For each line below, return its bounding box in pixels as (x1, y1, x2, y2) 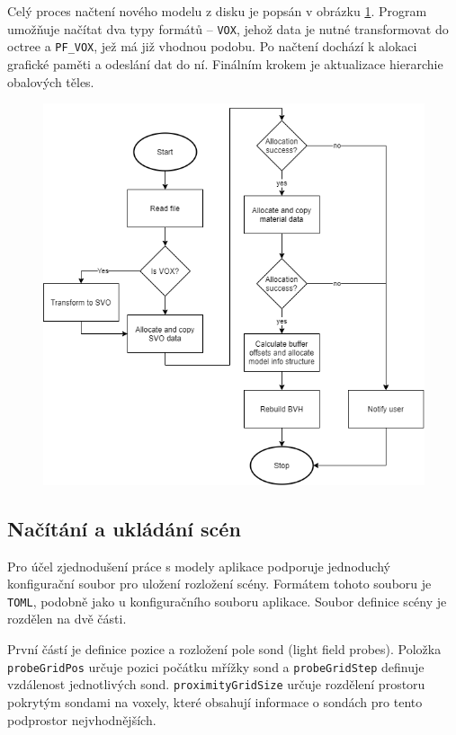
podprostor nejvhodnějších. (7, 710, 156, 729)
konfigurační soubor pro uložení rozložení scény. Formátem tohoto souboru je (7, 574, 432, 593)
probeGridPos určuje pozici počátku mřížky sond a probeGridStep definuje (7, 657, 425, 676)
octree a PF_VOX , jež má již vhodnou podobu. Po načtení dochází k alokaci (7, 37, 417, 56)
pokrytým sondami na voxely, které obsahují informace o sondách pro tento (7, 692, 423, 711)
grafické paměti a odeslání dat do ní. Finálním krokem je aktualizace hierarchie (7, 54, 443, 73)
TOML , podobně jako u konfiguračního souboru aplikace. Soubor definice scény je (7, 591, 447, 610)
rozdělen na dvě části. (7, 609, 127, 628)
